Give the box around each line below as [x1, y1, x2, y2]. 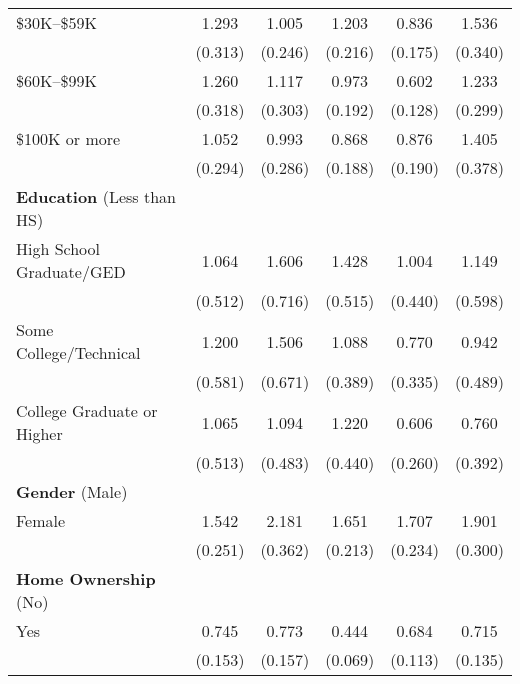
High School [16, 237, 101, 260]
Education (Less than [16, 185, 176, 208]
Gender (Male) [16, 480, 128, 503]
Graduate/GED [16, 260, 126, 283]
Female [16, 509, 66, 532]
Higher [16, 422, 63, 445]
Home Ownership [16, 567, 156, 590]
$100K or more [16, 127, 121, 150]
